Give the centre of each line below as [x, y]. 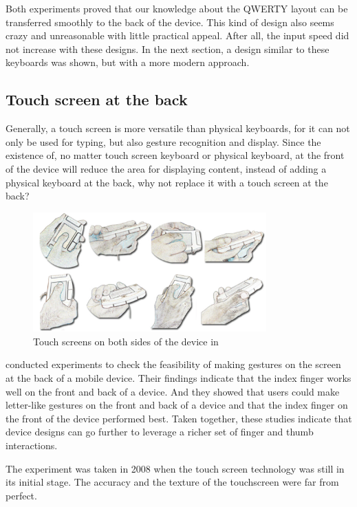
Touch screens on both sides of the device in [126, 341]
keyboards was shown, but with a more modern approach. [128, 62]
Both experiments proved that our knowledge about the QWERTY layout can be [177, 8]
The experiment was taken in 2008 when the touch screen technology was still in [175, 468]
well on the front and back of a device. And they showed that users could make [173, 391]
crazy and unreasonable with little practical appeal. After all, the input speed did [177, 35]
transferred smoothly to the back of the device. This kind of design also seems [170, 22]
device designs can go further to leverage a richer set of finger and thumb [160, 432]
